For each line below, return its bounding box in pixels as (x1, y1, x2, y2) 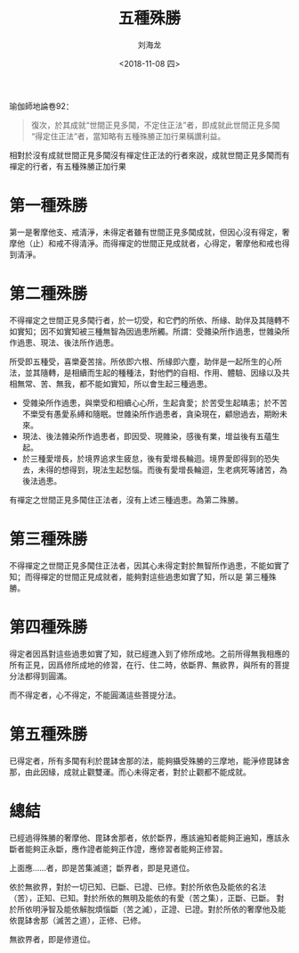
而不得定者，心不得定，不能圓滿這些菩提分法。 (9, 689, 181, 700)
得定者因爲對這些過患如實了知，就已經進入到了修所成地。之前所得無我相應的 (9, 648, 290, 659)
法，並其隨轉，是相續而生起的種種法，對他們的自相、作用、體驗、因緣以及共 (9, 367, 290, 377)
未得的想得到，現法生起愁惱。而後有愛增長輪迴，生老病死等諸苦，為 (37, 464, 287, 475)
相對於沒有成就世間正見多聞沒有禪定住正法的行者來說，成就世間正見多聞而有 (9, 149, 290, 161)
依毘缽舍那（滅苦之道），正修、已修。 (9, 915, 146, 925)
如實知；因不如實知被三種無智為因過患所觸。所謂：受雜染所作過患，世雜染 (9, 326, 282, 336)
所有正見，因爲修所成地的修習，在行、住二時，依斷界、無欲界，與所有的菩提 (9, 659, 290, 670)
